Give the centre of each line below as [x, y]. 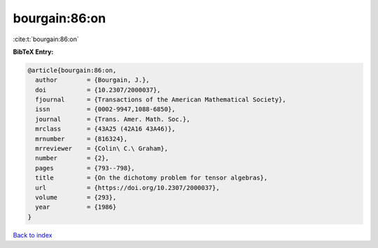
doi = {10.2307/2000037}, [98, 90]
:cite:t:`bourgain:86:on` [46, 39]
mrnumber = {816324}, [82, 139]
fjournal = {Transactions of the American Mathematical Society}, [161, 100]
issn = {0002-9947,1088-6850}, [105, 109]
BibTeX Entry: [33, 52]
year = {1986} [76, 207]
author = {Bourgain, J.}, [92, 80]
